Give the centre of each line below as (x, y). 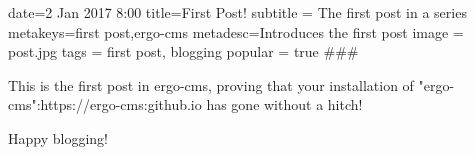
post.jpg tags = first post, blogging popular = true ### (183, 51)
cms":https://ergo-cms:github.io (105, 104)
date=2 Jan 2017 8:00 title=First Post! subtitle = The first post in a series (237, 12)
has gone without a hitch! (284, 104)
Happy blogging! (58, 137)
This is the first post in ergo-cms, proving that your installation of (211, 84)
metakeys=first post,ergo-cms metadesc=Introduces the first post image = (236, 31)
